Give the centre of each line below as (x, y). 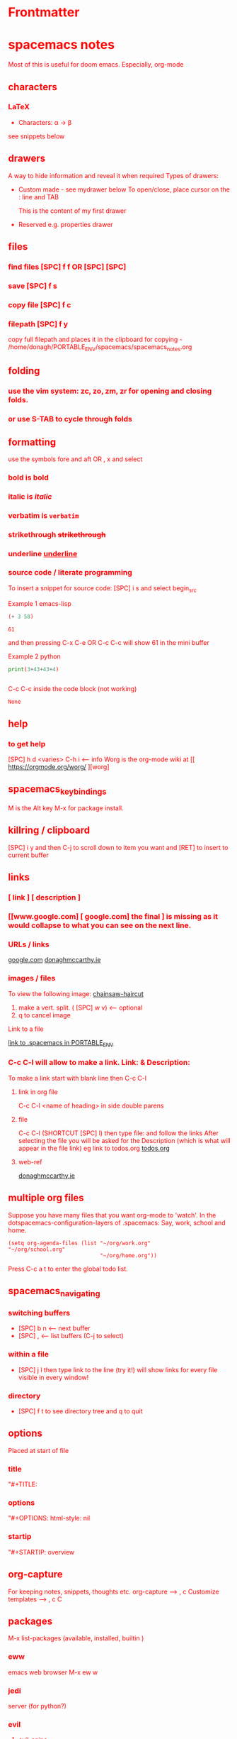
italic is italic (30, 496)
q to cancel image (45, 1015)
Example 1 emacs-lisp (40, 603)
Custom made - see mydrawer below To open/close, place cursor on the (124, 189)
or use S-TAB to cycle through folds (70, 419)
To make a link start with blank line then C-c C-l (77, 1078)
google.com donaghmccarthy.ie (54, 960)
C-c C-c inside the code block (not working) (73, 689)
